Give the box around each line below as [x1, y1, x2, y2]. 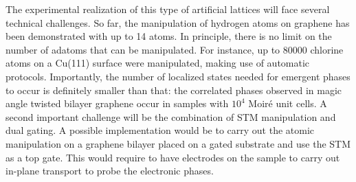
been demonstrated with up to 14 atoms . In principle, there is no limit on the [5, 29, 332, 43]
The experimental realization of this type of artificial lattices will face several [5, 2, 330, 16]
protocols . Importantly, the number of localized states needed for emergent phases [5, 69, 351, 83]
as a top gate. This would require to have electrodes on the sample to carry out [5, 150, 340, 164]
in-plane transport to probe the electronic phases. [5, 163, 214, 178]
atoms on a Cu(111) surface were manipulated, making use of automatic [5, 56, 310, 70]
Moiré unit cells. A [248, 96, 327, 111]
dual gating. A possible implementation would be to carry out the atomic [5, 123, 315, 137]
